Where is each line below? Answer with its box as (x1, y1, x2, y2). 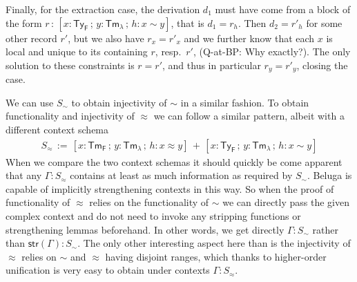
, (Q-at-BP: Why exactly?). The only (193, 44, 351, 59)
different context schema (6, 122, 109, 137)
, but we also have (68, 30, 144, 45)
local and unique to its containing (6, 44, 148, 59)
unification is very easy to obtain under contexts (6, 263, 210, 277)
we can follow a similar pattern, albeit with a (153, 109, 345, 123)
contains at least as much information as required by (70, 168, 293, 182)
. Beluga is (307, 168, 352, 182)
